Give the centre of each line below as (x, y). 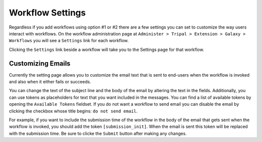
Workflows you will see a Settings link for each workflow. (69, 41)
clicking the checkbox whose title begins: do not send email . (73, 111)
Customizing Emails (40, 63)
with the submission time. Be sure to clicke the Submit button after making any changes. (98, 133)
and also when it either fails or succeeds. (50, 82)
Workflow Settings (47, 13)
